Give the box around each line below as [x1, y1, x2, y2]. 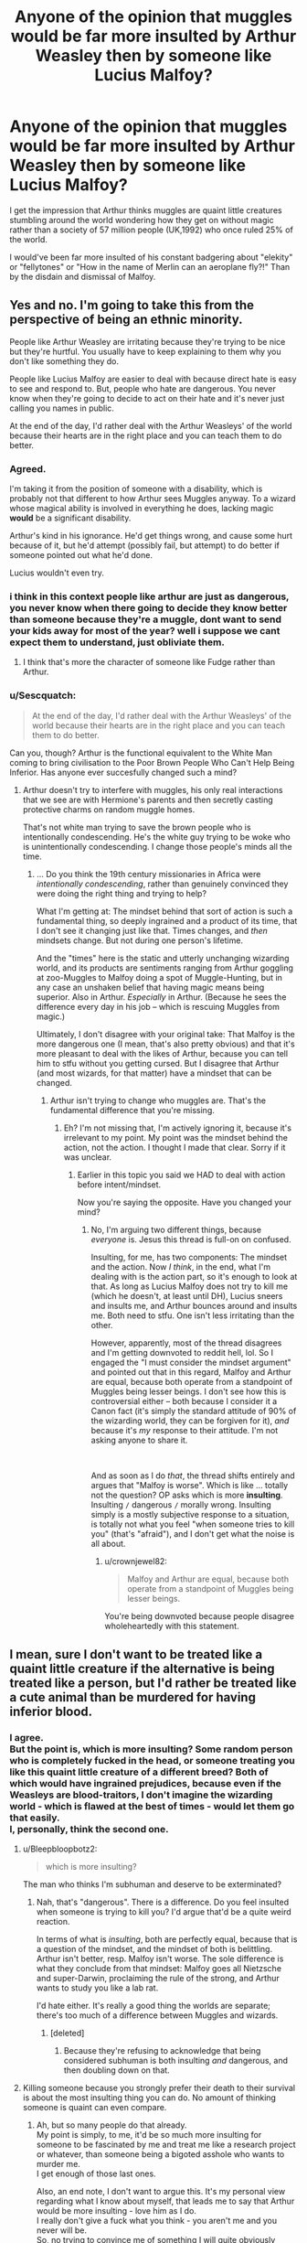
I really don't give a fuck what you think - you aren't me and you [36, 2216, 278, 2227]
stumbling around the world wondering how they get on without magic [9, 214, 274, 225]
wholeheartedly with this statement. [104, 1620, 239, 1631]
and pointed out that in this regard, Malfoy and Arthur [90, 1366, 291, 1378]
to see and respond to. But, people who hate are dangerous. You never [9, 382, 276, 394]
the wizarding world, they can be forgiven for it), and [90, 1415, 290, 1426]
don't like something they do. [9, 355, 120, 367]
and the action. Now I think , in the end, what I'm [90, 1261, 271, 1272]
